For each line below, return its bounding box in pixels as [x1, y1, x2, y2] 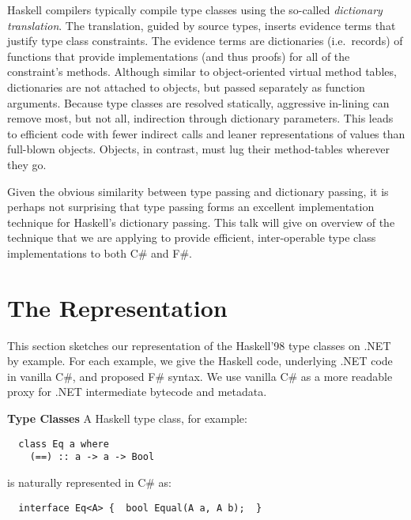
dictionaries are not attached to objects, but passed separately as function [7, 78, 365, 95]
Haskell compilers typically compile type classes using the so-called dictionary [7, 2, 383, 17]
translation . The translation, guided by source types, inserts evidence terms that [7, 17, 396, 33]
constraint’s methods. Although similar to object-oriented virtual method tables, [7, 63, 397, 80]
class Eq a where [18, 438, 109, 450]
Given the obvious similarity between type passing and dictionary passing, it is [7, 183, 389, 199]
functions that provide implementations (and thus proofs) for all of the [7, 47, 350, 64]
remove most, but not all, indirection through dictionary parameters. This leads [7, 110, 394, 126]
